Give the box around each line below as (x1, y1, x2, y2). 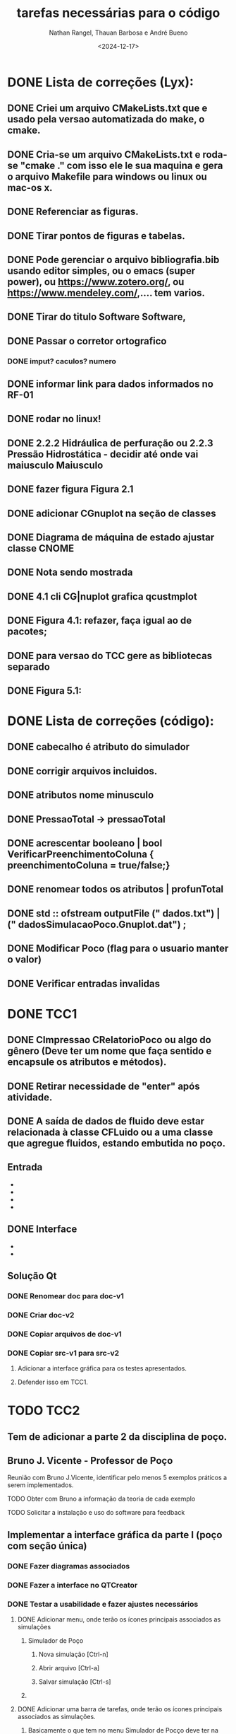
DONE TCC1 (7, 1006, 77, 1022)
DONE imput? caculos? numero (7, 356, 116, 366)
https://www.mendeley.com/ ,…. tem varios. (7, 286, 206, 298)
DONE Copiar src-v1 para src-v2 (7, 1348, 120, 1358)
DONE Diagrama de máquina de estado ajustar (7, 531, 215, 543)
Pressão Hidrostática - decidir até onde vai (7, 448, 199, 460)
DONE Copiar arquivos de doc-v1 (7, 1329, 122, 1339)
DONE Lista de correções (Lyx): (7, 74, 194, 90)
